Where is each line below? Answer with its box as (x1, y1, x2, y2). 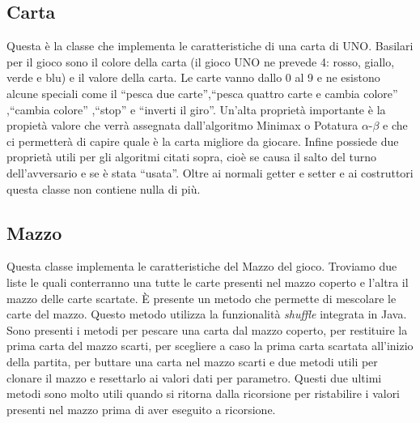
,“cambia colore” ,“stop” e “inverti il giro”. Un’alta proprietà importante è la (6, 100, 386, 117)
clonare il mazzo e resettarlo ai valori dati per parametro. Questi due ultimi (6, 369, 382, 386)
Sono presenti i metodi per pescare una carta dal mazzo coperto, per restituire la (6, 321, 408, 338)
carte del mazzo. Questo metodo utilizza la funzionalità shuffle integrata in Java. (6, 305, 407, 323)
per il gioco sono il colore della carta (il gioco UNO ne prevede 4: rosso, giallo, (6, 53, 395, 70)
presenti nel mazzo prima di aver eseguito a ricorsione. (6, 400, 276, 417)
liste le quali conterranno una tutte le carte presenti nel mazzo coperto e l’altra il (6, 273, 409, 290)
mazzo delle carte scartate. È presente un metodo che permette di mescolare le (6, 289, 397, 306)
